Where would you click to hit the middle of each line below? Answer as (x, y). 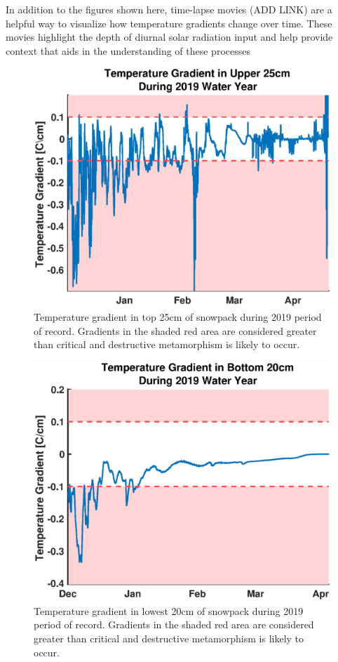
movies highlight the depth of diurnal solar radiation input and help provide (169, 37)
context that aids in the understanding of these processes (128, 50)
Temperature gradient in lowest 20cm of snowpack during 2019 (169, 610)
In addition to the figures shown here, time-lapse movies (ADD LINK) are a (169, 9)
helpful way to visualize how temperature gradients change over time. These (169, 23)
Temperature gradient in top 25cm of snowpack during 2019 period (178, 317)
